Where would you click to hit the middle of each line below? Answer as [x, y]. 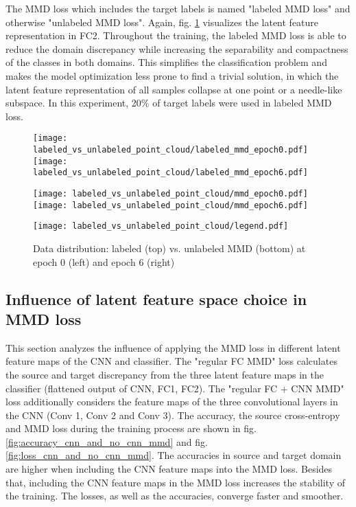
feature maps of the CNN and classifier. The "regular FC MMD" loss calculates [171, 361]
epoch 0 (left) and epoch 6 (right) [104, 261]
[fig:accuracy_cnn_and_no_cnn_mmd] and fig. [107, 441]
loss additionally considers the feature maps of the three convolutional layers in [172, 402]
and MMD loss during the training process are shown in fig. [131, 428]
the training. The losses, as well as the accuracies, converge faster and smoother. [175, 496]
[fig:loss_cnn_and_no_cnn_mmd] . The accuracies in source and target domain [174, 455]
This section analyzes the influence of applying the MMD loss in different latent [173, 347]
